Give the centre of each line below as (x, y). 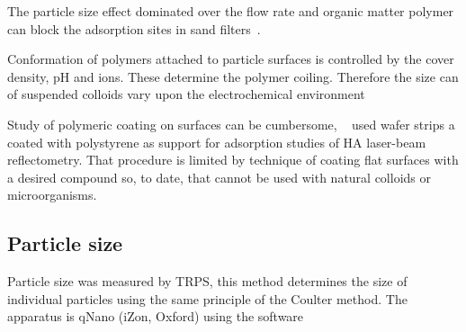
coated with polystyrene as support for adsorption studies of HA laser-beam (217, 142)
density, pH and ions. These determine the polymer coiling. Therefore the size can (233, 76)
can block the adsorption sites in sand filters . (134, 28)
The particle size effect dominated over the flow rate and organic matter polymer (231, 11)
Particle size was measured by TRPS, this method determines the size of (207, 281)
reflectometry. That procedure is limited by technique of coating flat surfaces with (233, 160)
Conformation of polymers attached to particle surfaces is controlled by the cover (231, 59)
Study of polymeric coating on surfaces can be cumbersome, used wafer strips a (231, 124)
